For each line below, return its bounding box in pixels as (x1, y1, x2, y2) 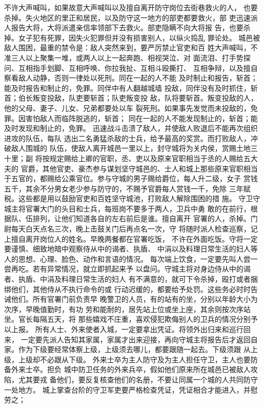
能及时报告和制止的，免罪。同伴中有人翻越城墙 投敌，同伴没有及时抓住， (4, 82, 251, 93)
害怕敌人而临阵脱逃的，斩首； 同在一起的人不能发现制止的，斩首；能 (25, 112, 258, 123)
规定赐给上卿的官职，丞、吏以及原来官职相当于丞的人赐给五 (49, 152, 251, 163)
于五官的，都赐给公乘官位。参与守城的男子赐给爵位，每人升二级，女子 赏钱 (4, 173, 258, 184)
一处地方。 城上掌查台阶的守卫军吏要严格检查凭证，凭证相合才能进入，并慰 (4, 384, 258, 395)
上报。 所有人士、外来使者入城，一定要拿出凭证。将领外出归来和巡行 (11, 324, 243, 334)
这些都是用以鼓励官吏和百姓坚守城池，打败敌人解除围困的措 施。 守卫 (18, 193, 253, 204)
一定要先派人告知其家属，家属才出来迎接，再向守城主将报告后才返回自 (21, 334, 258, 344)
